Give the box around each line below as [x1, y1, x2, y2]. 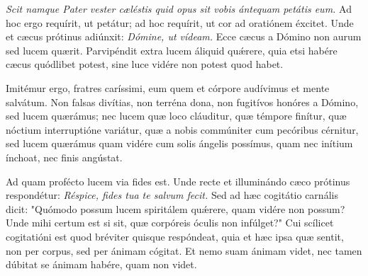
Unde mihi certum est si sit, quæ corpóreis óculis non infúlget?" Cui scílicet [6, 215, 334, 230]
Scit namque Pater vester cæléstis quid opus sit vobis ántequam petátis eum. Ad [6, 1, 352, 16]
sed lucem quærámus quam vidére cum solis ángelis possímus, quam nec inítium [6, 136, 353, 151]
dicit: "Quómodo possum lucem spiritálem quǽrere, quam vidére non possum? [6, 201, 345, 216]
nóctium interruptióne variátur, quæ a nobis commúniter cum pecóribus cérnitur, [6, 122, 359, 137]
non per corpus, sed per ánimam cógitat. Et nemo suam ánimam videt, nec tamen [6, 243, 362, 258]
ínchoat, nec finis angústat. [6, 149, 123, 164]
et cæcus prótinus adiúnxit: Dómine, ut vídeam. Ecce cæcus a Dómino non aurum [6, 29, 362, 44]
